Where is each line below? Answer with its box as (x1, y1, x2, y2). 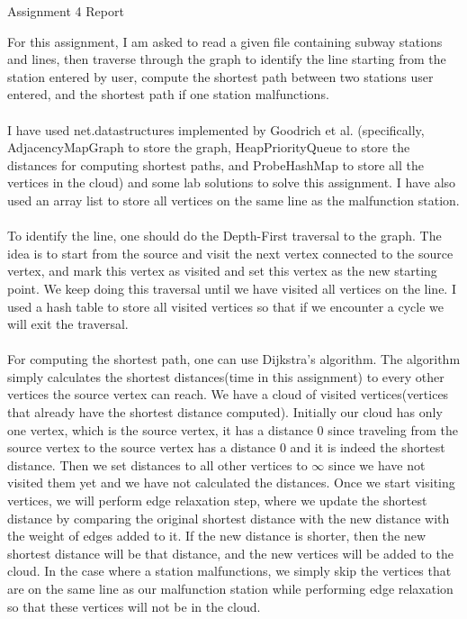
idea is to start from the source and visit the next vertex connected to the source (7, 243, 454, 262)
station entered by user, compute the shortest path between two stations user (7, 67, 434, 86)
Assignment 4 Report (7, 2, 124, 20)
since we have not (328, 455, 426, 474)
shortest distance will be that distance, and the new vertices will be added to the (7, 543, 454, 562)
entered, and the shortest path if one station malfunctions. (7, 85, 329, 104)
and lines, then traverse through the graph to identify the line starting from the (7, 50, 446, 68)
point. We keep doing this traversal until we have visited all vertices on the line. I (7, 278, 456, 297)
